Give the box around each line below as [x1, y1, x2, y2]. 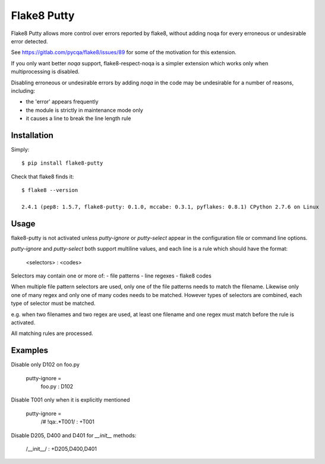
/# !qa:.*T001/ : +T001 [40, 418, 94, 425]
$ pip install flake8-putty [21, 160, 103, 166]
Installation [11, 130, 53, 140]
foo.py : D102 [40, 383, 74, 390]
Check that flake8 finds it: [11, 173, 74, 180]
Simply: [11, 146, 30, 153]
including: [11, 87, 36, 94]
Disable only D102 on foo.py [11, 361, 80, 368]
